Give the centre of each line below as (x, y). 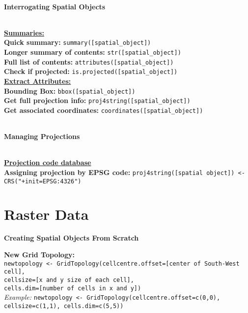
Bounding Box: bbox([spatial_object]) (70, 90)
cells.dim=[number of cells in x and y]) (73, 288)
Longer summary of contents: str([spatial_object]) (93, 52)
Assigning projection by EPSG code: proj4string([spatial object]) (119, 172)
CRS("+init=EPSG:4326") (43, 181)
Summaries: (24, 32)
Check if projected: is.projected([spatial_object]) (91, 71)
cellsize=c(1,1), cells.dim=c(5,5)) (64, 306)
